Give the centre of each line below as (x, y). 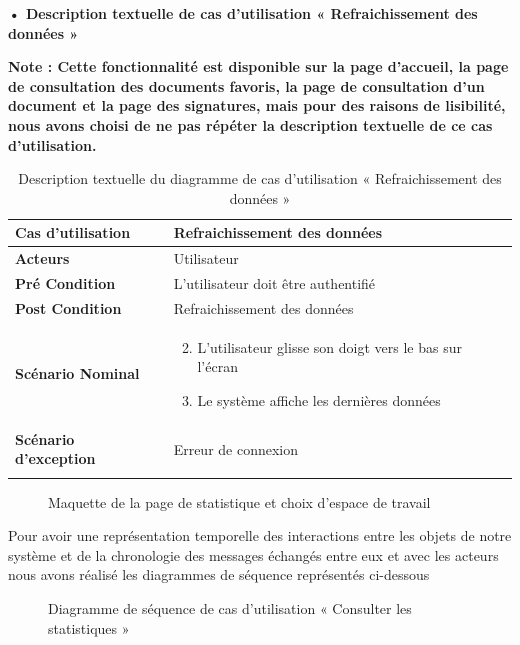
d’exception (55, 458)
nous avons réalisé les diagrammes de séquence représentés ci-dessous (219, 574)
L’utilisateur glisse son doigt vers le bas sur (329, 346)
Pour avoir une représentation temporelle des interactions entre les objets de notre (260, 535)
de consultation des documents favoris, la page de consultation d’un (246, 85)
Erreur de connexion (236, 448)
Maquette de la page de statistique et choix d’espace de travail (239, 501)
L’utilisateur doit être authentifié (274, 283)
